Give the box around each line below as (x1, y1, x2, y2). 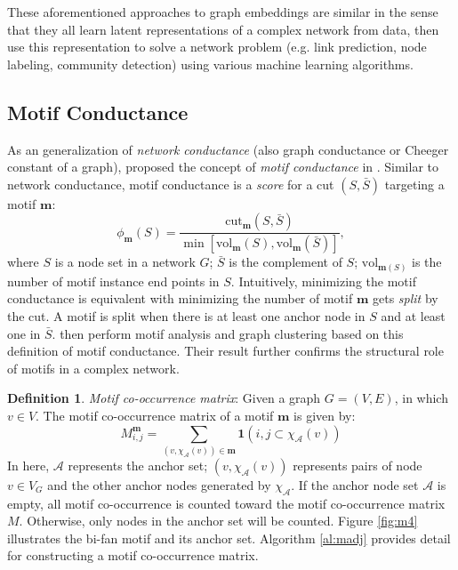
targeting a (384, 174, 445, 193)
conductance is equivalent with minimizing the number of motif (7, 289, 353, 308)
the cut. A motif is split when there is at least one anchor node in (7, 306, 366, 325)
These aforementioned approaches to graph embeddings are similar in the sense (7, 3, 438, 20)
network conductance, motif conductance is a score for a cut (7, 174, 334, 193)
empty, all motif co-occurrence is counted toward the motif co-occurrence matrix (7, 494, 446, 512)
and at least (381, 306, 446, 325)
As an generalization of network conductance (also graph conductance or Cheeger (7, 140, 449, 158)
